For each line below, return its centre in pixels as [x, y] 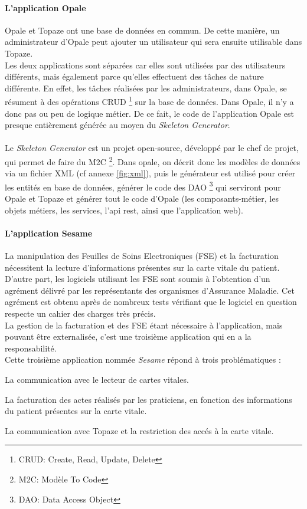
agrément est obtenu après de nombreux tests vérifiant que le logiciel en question [151, 302]
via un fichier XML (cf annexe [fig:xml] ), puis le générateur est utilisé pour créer [150, 173]
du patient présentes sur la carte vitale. [76, 411]
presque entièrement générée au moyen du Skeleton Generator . [117, 125]
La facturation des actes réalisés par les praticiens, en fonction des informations [148, 399]
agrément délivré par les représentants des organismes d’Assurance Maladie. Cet [150, 290]
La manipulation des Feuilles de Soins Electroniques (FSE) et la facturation [142, 256]
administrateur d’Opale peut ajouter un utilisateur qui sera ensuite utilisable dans [153, 42]
